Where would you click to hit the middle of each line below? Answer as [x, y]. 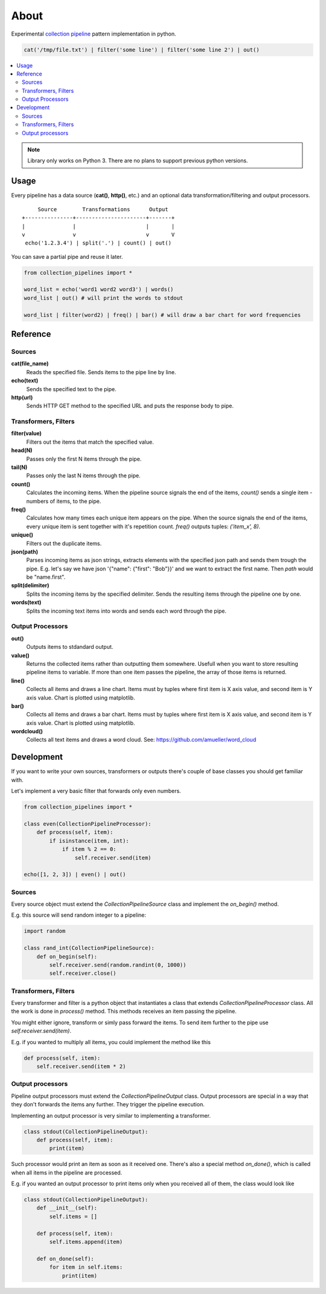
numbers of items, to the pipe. [64, 501]
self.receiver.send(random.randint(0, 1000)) [118, 965]
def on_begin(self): [67, 956]
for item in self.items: [86, 1267]
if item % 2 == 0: [89, 849]
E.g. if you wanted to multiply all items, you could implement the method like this [111, 1042]
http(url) [22, 397]
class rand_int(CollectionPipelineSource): [89, 948]
